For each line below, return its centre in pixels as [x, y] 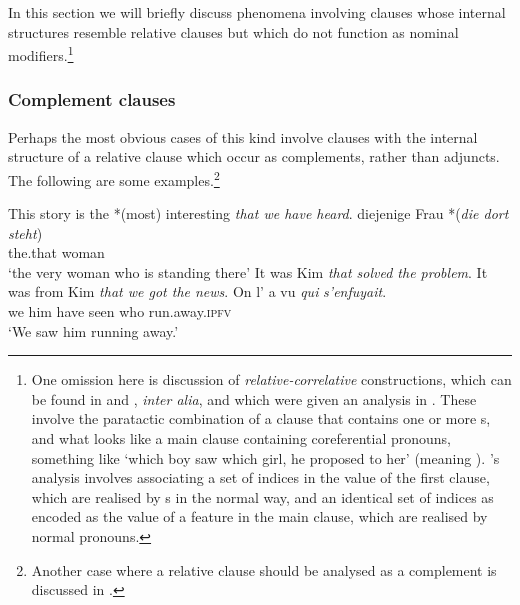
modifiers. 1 [41, 53]
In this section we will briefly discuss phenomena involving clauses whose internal [257, 12]
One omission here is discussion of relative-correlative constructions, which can [271, 379]
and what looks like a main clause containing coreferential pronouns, [241, 438]
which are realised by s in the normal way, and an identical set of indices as [262, 496]
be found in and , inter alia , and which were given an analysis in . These [254, 398]
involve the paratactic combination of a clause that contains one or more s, [261, 418]
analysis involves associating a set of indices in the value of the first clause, [260, 477]
